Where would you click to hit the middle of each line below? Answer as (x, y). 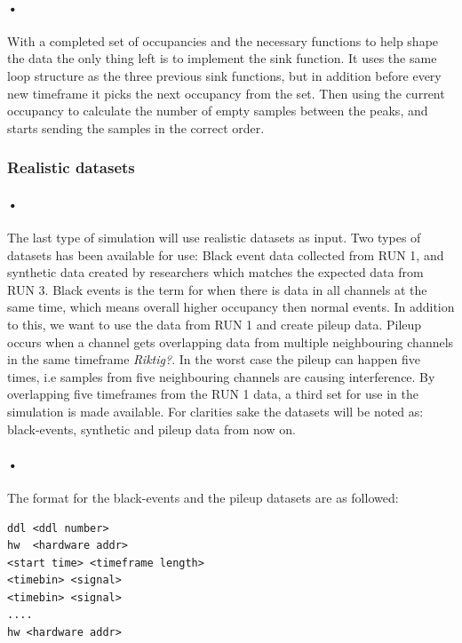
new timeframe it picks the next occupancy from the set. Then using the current (226, 93)
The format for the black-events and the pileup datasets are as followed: (203, 497)
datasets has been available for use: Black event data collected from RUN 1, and (226, 254)
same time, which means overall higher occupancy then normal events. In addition (231, 307)
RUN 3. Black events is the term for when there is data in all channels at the (217, 289)
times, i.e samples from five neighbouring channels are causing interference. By (221, 376)
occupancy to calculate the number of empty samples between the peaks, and (218, 111)
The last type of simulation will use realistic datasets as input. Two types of (214, 237)
